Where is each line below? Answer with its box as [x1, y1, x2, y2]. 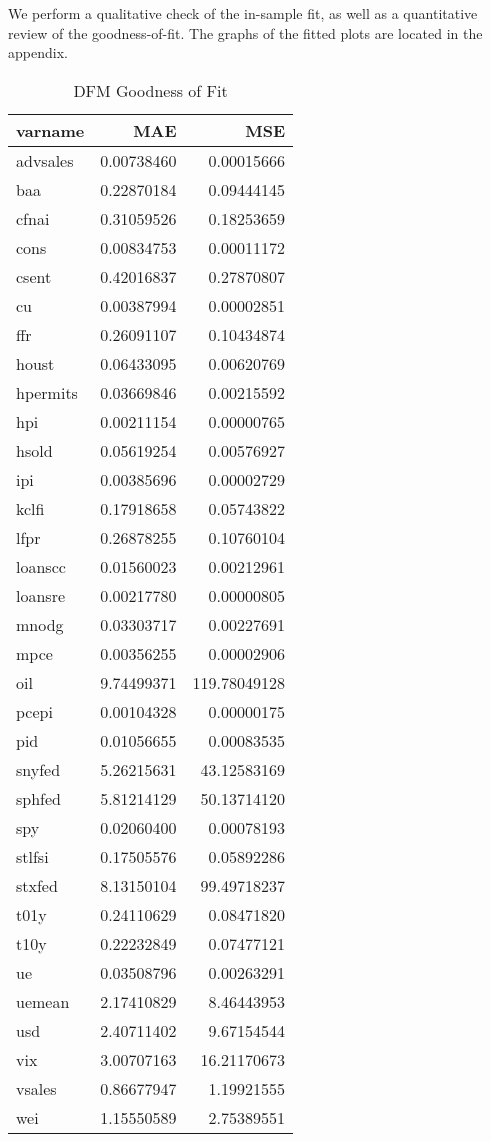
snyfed [16, 757, 61, 781]
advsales [16, 148, 74, 172]
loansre [16, 583, 66, 607]
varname [16, 118, 85, 142]
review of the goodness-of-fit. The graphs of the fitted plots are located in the [8, 22, 483, 43]
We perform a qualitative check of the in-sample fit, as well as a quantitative [8, 3, 478, 23]
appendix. [8, 42, 68, 63]
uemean [16, 989, 70, 1013]
